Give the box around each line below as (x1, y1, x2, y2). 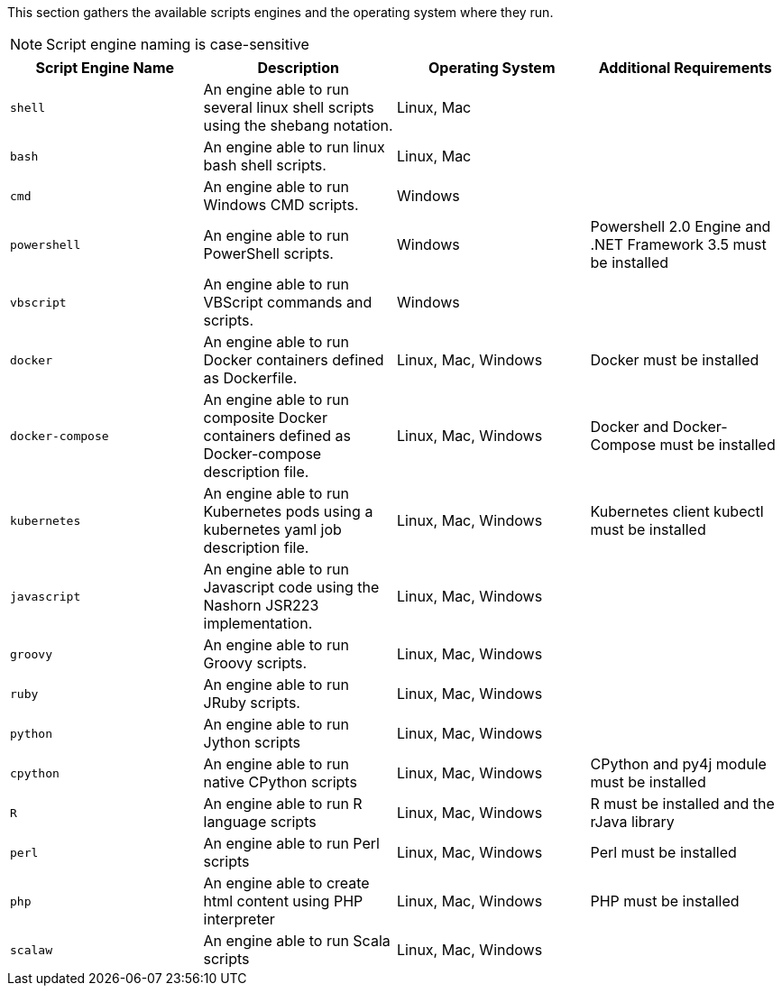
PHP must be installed (590, 892, 740, 910)
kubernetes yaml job (203, 520, 342, 538)
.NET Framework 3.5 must (590, 235, 767, 253)
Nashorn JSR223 (203, 596, 319, 614)
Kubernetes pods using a (203, 502, 373, 520)
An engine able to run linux (203, 138, 385, 156)
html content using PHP (203, 892, 363, 910)
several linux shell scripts (203, 98, 374, 116)
